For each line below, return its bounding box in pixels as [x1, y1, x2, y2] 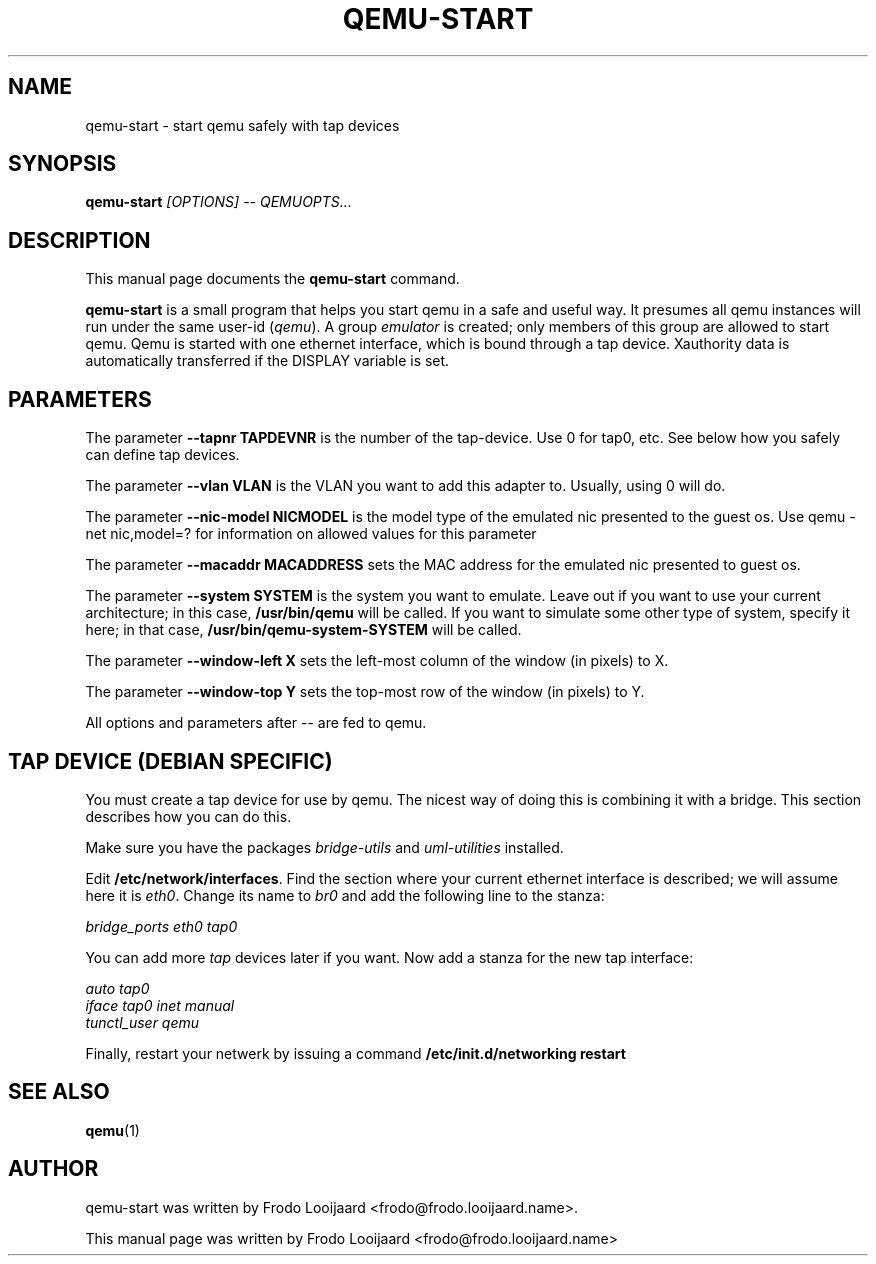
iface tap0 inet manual [85, 996, 235, 1014]
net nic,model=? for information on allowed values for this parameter [85, 525, 537, 543]
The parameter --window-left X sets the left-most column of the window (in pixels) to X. [85, 652, 669, 670]
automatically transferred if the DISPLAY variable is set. [85, 352, 450, 370]
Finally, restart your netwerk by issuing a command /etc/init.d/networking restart [85, 1044, 626, 1062]
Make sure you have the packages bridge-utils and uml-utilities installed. [85, 838, 564, 856]
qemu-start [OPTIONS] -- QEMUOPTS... [85, 193, 352, 211]
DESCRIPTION [8, 227, 151, 253]
